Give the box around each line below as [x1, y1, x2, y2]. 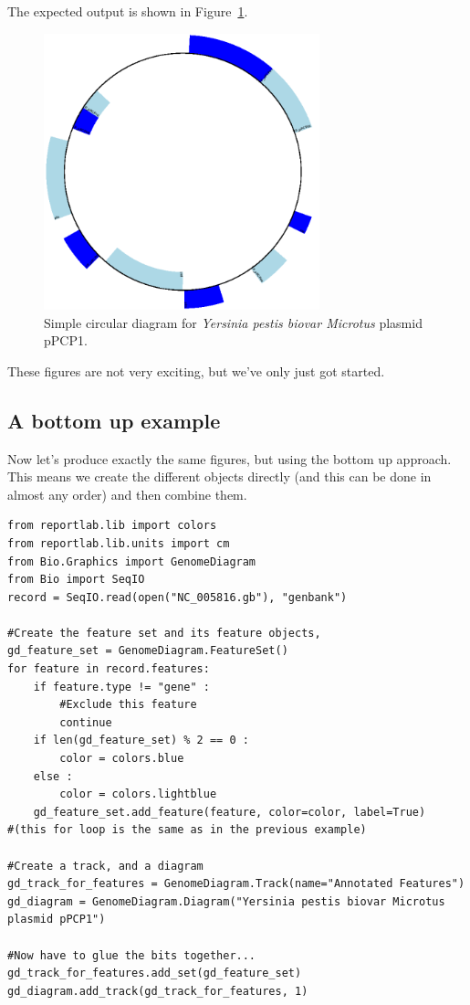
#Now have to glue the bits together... [7, 948, 256, 962]
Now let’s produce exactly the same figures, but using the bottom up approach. [7, 449, 452, 468]
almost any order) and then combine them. [7, 484, 247, 503]
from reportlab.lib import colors [7, 519, 217, 533]
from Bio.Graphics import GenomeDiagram [7, 555, 256, 568]
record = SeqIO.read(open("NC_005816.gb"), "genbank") [7, 590, 348, 604]
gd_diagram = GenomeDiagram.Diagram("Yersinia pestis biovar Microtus [7, 894, 445, 908]
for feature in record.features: [7, 662, 210, 676]
